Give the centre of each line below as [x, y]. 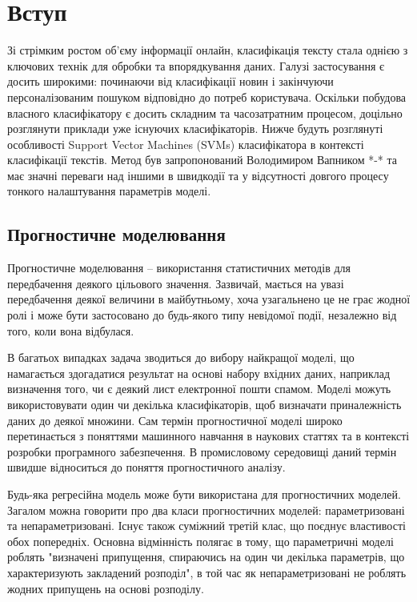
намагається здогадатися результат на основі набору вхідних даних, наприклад [199, 373]
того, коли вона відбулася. [71, 330]
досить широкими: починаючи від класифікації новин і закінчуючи [170, 81]
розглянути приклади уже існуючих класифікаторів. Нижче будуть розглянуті [195, 128]
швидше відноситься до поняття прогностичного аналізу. [146, 467]
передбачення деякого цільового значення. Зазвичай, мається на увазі [176, 283]
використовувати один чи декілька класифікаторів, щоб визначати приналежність [204, 405]
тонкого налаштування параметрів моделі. [109, 191]
